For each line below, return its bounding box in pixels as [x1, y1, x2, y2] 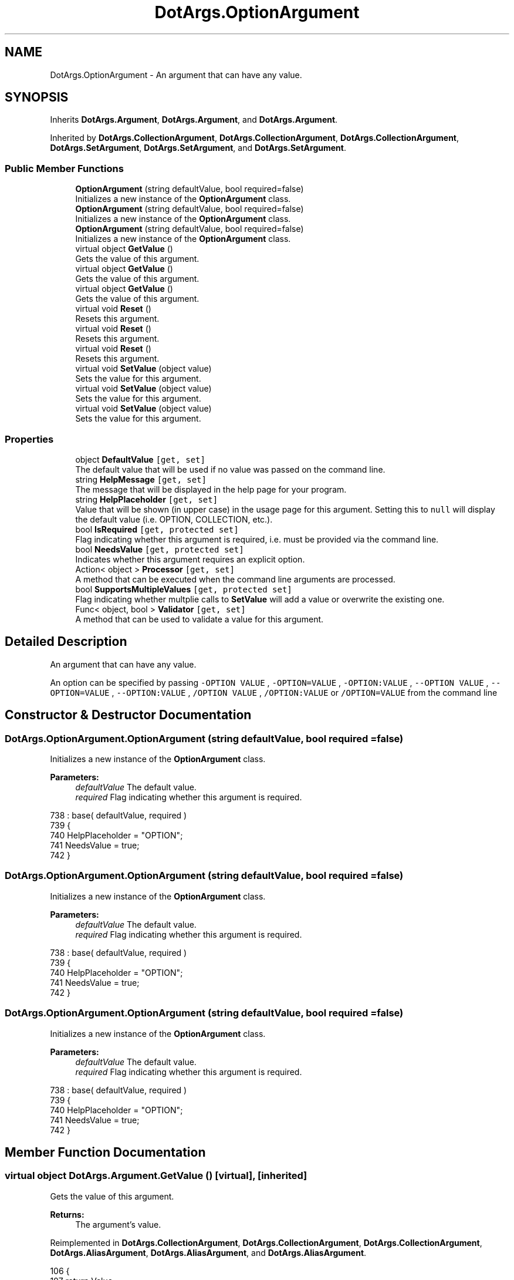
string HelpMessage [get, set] [75, 474, 207, 484]
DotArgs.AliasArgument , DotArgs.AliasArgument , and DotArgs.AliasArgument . [50, 1247, 367, 1258]
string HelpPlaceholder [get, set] [75, 494, 218, 504]
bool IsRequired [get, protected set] [75, 524, 239, 534]
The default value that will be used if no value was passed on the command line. [75, 464, 386, 474]
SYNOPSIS [5, 90, 69, 105]
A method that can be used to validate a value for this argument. [75, 614, 324, 624]
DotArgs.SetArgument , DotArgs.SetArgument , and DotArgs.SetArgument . [50, 143, 346, 153]
